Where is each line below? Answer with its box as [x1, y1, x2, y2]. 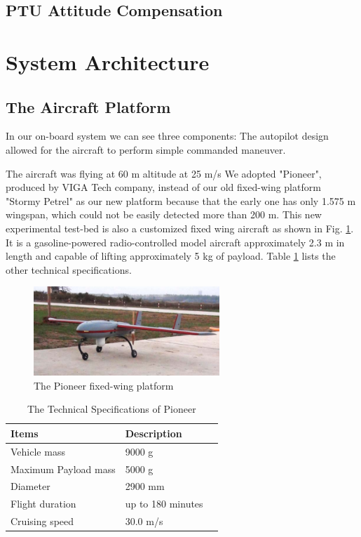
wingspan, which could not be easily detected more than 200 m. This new [6, 207, 322, 222]
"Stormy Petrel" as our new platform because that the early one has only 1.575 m [6, 193, 356, 208]
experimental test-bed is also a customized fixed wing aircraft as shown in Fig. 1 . [6, 220, 354, 235]
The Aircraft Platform [6, 95, 171, 117]
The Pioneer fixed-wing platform [34, 378, 174, 392]
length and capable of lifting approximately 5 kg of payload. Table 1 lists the [6, 248, 336, 263]
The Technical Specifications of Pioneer [27, 402, 196, 416]
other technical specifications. [6, 262, 132, 277]
